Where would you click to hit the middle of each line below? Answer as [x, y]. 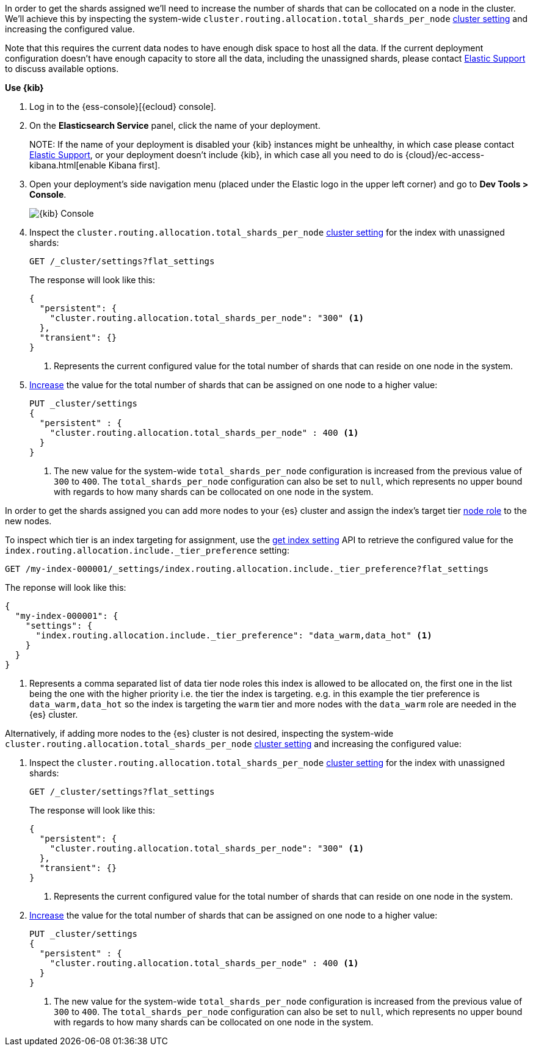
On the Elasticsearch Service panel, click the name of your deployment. [175, 125]
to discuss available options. [62, 69]
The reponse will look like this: [66, 587]
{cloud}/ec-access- [445, 155]
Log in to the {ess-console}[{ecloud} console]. [123, 107]
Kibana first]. [134, 165]
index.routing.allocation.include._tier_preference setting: [147, 550]
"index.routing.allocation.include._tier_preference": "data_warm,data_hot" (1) [234, 635]
